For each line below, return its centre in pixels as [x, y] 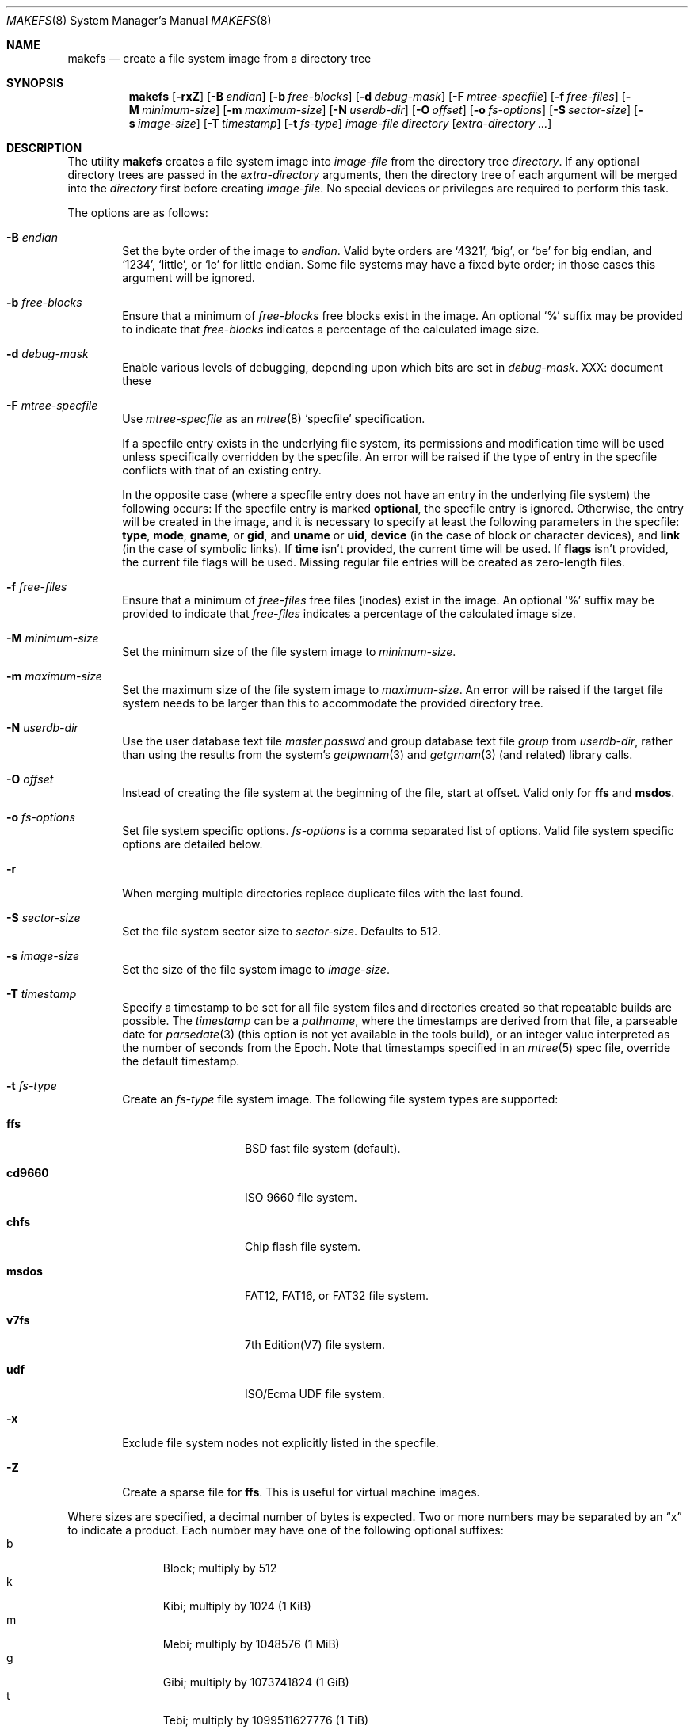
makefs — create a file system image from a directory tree [219, 58]
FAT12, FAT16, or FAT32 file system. [337, 1296]
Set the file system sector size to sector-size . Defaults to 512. [282, 931]
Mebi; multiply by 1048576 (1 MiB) [251, 1644]
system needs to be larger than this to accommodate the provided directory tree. [333, 703]
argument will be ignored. [189, 278]
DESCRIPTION [44, 148]
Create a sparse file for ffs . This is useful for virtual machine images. [301, 1492]
